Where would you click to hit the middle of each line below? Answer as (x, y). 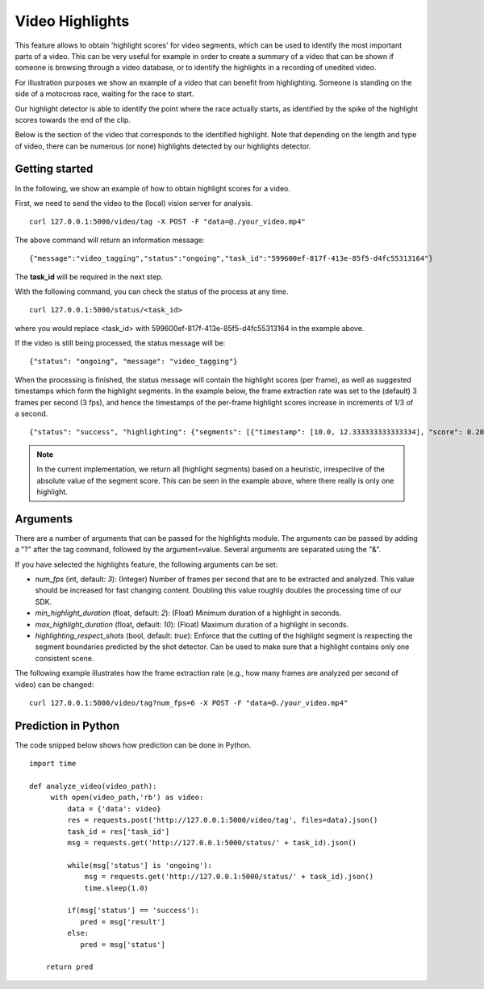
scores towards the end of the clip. (73, 119)
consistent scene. (65, 658)
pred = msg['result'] (123, 922)
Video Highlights (72, 21)
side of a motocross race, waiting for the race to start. (104, 94)
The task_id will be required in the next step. (89, 277)
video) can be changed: (54, 684)
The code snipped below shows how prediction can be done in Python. (133, 745)
